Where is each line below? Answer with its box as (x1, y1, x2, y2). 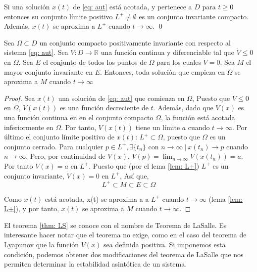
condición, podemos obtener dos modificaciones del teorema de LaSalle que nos (4, 249, 244, 259)
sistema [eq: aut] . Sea (4, 47, 68, 57)
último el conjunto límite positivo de (4, 132, 114, 142)
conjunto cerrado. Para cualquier (4, 141, 103, 151)
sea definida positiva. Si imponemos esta (103, 239, 226, 249)
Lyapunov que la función (4, 239, 79, 249)
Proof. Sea (4, 92, 35, 103)
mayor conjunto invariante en (4, 66, 93, 77)
